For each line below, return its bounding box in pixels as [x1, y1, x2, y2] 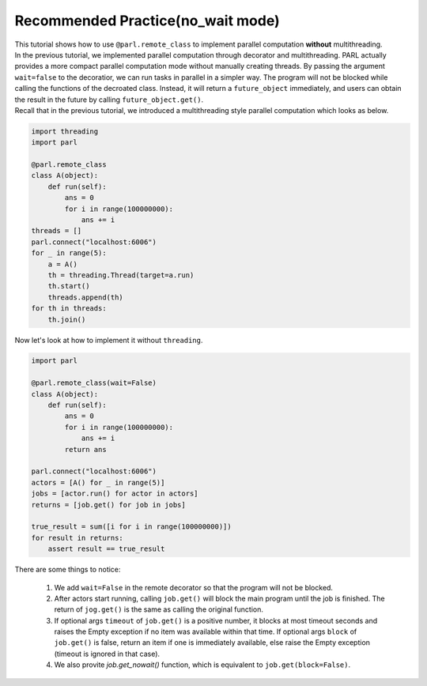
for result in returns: [31, 533, 124, 542]
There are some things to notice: [14, 565, 121, 575]
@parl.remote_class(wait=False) [31, 379, 157, 387]
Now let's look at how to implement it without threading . [14, 335, 203, 345]
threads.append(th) [47, 292, 124, 302]
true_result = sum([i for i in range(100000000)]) [31, 522, 232, 531]
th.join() [47, 315, 86, 324]
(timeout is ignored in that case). [54, 649, 161, 658]
